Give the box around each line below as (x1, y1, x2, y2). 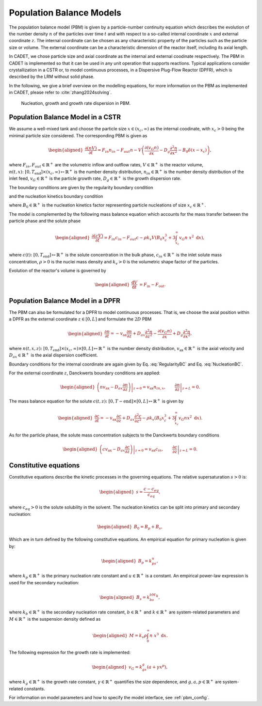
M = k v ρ (129, 633, 147, 640)
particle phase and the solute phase (9, 218, 81, 224)
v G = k (129, 664, 143, 671)
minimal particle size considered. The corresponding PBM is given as (9, 132, 147, 138)
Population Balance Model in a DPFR (9, 296, 121, 305)
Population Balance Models (9, 7, 121, 18)
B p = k (138, 558, 152, 565)
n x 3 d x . (149, 632, 168, 638)
